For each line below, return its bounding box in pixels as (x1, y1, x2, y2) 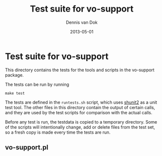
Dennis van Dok (66, 19, 98, 25)
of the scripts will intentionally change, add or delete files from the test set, (5, 124, 155, 130)
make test (5, 91, 25, 95)
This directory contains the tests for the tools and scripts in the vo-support (5, 67, 155, 73)
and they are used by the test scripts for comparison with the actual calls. (5, 109, 152, 115)
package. (5, 72, 24, 78)
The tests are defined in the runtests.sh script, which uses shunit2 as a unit (5, 99, 157, 105)
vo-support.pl (5, 143, 49, 152)
